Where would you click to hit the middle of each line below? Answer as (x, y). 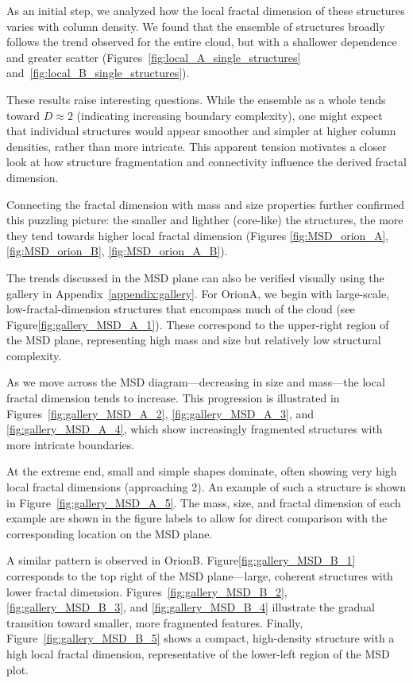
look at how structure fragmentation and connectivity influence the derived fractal (206, 162)
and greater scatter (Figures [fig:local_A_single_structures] (154, 57)
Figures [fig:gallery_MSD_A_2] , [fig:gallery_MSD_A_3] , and (160, 413)
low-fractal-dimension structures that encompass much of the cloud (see (181, 309)
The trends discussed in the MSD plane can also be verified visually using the (195, 277)
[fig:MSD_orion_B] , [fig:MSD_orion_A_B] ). (117, 251)
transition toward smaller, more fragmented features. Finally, (155, 622)
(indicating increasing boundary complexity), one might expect (230, 115)
